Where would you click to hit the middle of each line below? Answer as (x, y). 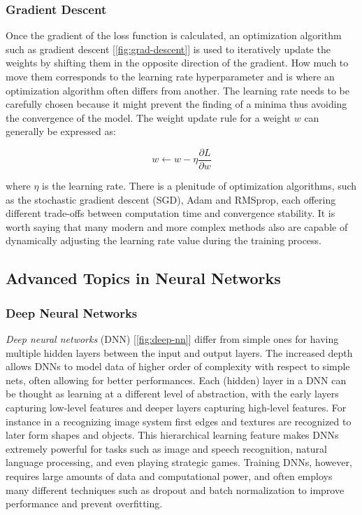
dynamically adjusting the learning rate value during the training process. (164, 240)
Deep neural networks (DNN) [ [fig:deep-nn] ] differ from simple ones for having (172, 339)
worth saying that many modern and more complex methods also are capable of (177, 226)
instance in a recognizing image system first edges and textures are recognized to (179, 421)
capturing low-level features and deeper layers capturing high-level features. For (176, 407)
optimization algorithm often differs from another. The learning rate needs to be (178, 90)
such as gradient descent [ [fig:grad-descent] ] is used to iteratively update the (168, 49)
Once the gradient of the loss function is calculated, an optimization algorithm (174, 35)
